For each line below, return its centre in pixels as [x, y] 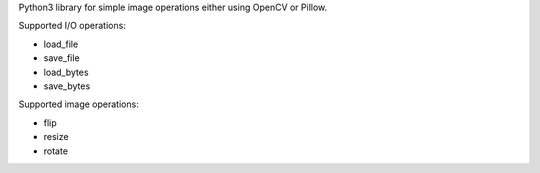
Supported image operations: [78, 104]
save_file [61, 58]
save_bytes [67, 86]
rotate [56, 151]
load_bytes [66, 72]
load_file [61, 44]
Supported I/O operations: [72, 26]
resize [56, 137]
